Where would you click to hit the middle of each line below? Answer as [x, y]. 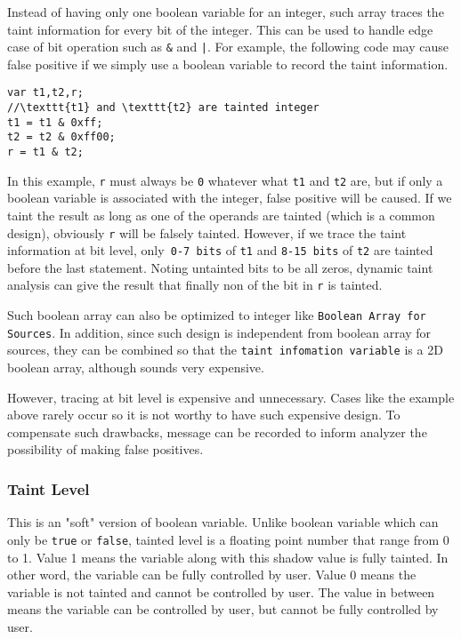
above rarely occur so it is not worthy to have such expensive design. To [204, 415]
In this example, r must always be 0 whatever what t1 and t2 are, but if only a [225, 180]
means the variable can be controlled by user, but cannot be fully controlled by [223, 609]
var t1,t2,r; [45, 93]
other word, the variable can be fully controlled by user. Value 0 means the [212, 575]
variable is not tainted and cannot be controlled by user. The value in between [221, 591]
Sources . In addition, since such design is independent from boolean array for [219, 332]
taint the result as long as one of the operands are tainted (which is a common [221, 215]
